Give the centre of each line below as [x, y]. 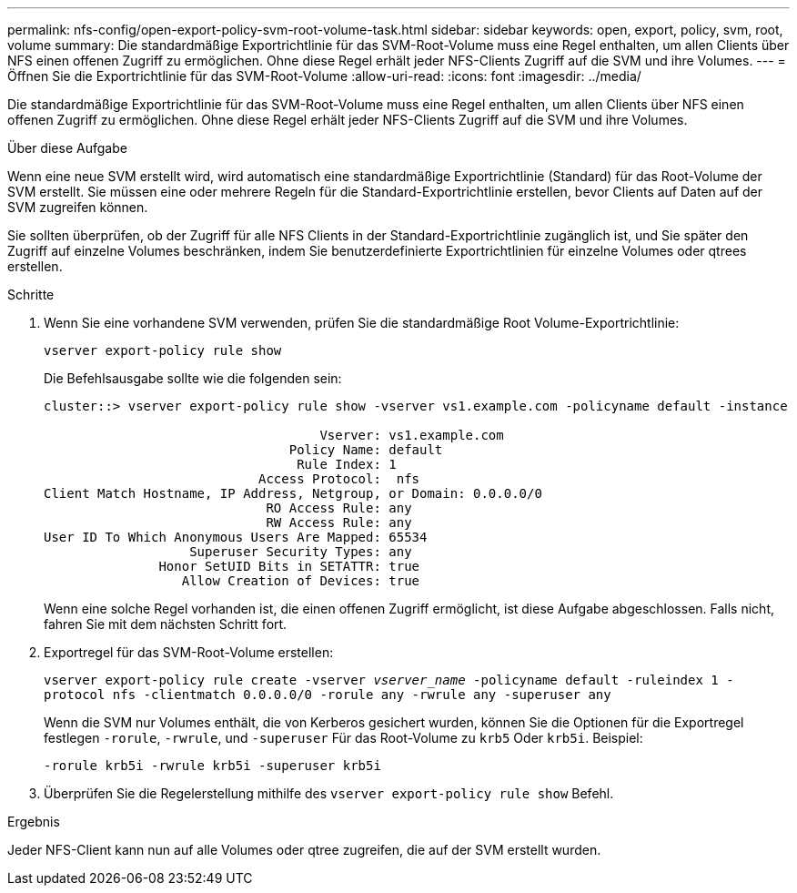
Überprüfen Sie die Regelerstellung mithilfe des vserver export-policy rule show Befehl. [329, 793]
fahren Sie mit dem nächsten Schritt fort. [166, 624]
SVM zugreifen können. [78, 207]
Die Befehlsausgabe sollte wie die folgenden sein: [193, 378]
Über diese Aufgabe [67, 148]
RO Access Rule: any [339, 508]
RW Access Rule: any [339, 523]
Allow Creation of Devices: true [301, 581]
